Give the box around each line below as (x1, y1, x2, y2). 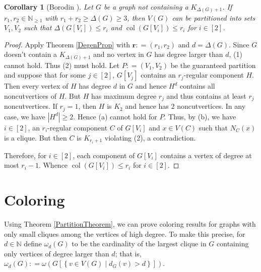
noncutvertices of (4, 91, 56, 101)
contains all (180, 81, 215, 91)
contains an (141, 70, 176, 80)
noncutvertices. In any (177, 101, 246, 111)
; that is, (115, 248, 142, 258)
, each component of (73, 150, 135, 160)
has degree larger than (154, 49, 223, 59)
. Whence (38, 160, 68, 170)
